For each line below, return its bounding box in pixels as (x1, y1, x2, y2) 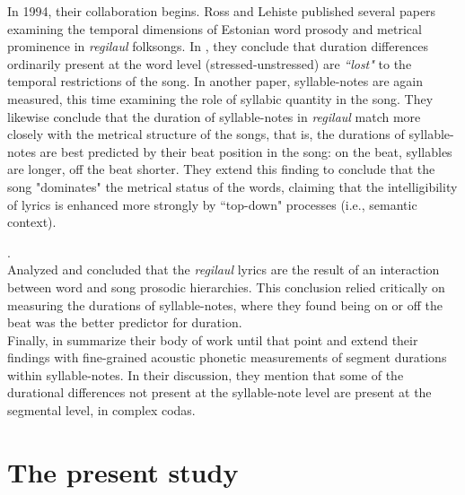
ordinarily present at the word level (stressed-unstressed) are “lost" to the (7, 54, 412, 73)
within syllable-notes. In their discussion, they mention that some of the (7, 365, 404, 384)
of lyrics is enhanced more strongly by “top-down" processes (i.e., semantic (7, 195, 417, 213)
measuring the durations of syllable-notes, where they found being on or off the (7, 295, 443, 314)
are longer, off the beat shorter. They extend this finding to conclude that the (7, 160, 435, 178)
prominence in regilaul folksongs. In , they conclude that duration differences (7, 37, 428, 56)
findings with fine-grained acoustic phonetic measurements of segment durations (7, 348, 447, 367)
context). (7, 213, 57, 231)
